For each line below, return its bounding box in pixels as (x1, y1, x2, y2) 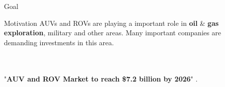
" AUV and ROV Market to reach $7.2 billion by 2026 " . (4, 73, 198, 84)
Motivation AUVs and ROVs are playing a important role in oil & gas (4, 17, 219, 28)
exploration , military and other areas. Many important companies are (4, 27, 221, 38)
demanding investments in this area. (4, 37, 114, 47)
